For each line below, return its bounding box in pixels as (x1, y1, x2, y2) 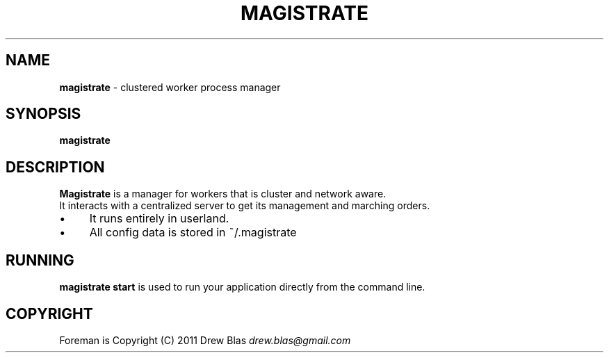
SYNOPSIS (6, 105, 81, 123)
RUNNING (6, 251, 74, 269)
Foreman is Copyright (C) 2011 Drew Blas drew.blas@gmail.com (59, 334, 351, 346)
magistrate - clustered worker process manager (59, 81, 281, 93)
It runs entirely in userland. (89, 211, 229, 226)
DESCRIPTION (6, 158, 105, 176)
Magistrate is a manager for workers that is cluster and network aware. (59, 188, 387, 200)
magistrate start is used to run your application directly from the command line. (59, 281, 425, 293)
